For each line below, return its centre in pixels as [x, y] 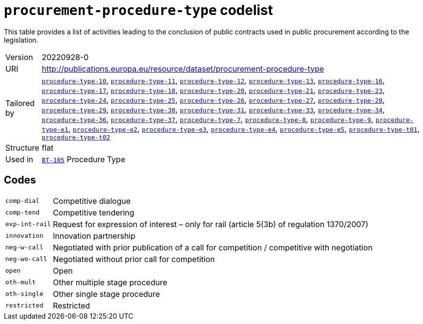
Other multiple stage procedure [110, 282]
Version [19, 57]
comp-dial [23, 201]
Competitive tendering [93, 212]
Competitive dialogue [92, 201]
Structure [22, 147]
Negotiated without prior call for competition [134, 259]
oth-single [25, 294]
